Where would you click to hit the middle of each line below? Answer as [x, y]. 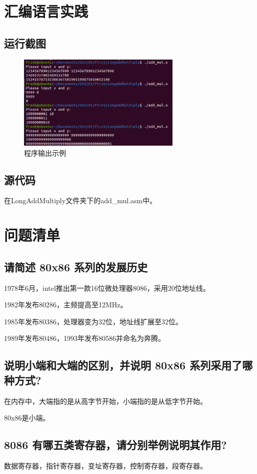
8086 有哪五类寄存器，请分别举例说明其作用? [115, 445]
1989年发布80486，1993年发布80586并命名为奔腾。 [84, 338]
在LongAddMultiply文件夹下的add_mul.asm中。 [80, 200]
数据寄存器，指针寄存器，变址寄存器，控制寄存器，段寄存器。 [105, 465]
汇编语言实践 [46, 11]
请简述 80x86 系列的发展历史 [76, 267]
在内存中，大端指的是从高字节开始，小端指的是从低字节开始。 [105, 401]
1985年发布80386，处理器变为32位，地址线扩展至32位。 [93, 321]
